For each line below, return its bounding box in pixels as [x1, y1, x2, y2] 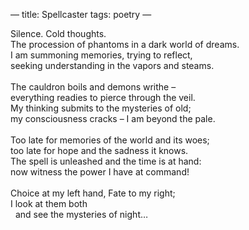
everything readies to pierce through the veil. [10, 92, 196, 103]
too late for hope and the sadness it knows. [10, 145, 189, 156]
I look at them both [10, 198, 88, 209]
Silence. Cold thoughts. [10, 28, 107, 39]
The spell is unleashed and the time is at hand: [10, 155, 202, 167]
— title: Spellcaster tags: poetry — [10, 9, 152, 20]
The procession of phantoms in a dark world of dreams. [10, 39, 240, 50]
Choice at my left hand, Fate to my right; [10, 187, 176, 199]
